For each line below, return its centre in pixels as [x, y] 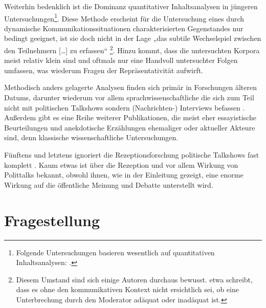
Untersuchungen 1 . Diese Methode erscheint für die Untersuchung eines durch [124, 17]
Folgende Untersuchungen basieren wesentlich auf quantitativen [115, 252]
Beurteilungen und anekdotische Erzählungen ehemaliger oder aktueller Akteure [130, 127]
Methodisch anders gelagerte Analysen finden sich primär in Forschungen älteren [130, 87]
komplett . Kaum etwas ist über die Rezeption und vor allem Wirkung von [121, 164]
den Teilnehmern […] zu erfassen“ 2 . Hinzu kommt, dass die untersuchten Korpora [132, 49]
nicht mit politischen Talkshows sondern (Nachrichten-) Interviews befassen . [125, 107]
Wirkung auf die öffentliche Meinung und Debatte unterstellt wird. [109, 184]
